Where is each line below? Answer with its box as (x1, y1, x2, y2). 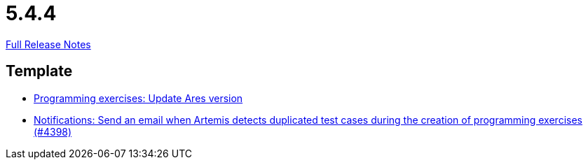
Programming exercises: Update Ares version (34, 92, 243, 104)
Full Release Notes (6, 38, 91, 50)
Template (6, 62, 73, 80)
